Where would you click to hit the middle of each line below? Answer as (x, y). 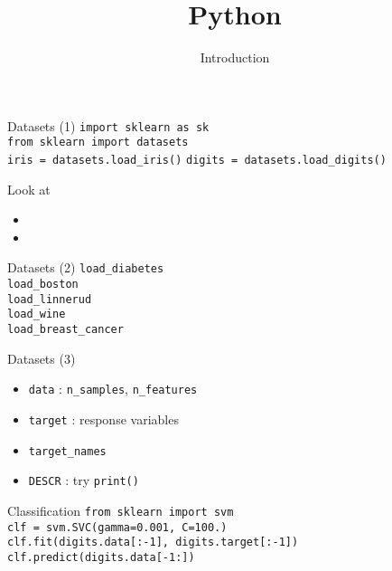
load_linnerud (50, 299)
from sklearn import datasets (98, 143)
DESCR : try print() (84, 480)
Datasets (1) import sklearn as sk (108, 125)
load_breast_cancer (65, 330)
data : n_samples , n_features (113, 389)
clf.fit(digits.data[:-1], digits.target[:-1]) (153, 542)
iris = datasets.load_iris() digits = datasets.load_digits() (197, 161)
